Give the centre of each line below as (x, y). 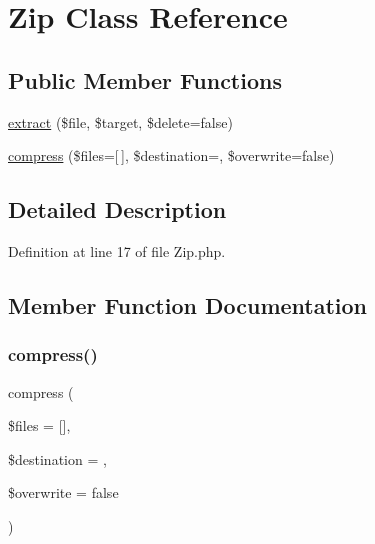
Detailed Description (117, 209)
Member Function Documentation (188, 304)
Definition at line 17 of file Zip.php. (117, 250)
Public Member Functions (145, 79)
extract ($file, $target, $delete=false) (120, 121)
